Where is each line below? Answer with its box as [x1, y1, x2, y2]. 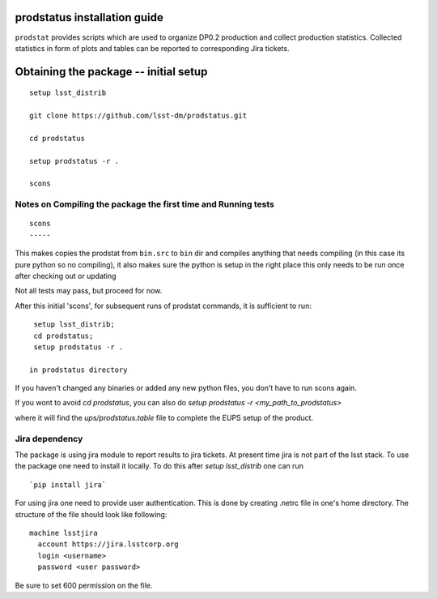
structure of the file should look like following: [15, 509, 168, 519]
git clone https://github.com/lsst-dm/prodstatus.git [29, 111, 247, 121]
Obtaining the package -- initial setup [15, 65, 208, 79]
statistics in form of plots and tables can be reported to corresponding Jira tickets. [15, 43, 290, 53]
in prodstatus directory [29, 365, 128, 374]
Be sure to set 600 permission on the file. [15, 580, 153, 590]
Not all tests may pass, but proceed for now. [15, 286, 163, 296]
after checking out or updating [15, 271, 117, 280]
